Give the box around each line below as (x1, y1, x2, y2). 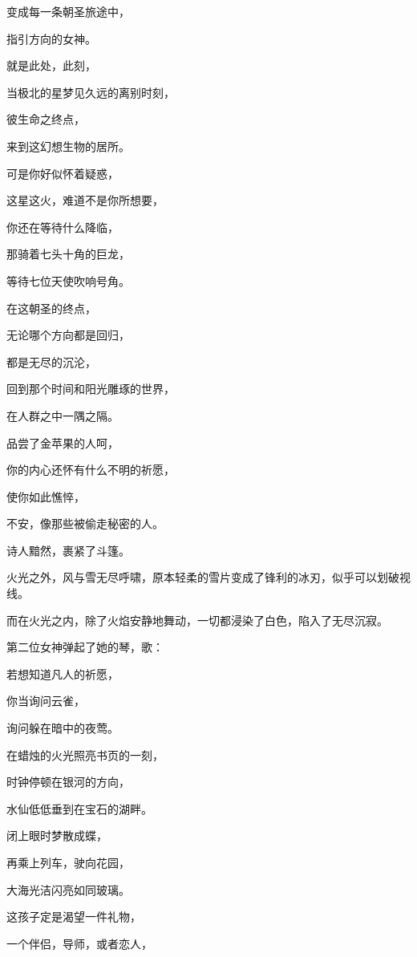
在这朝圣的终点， (6, 299, 96, 316)
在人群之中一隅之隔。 (6, 407, 119, 424)
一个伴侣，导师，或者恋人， (6, 935, 152, 951)
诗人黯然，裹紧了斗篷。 (6, 541, 130, 558)
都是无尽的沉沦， (6, 353, 96, 370)
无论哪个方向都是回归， (6, 326, 130, 343)
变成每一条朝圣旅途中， (6, 3, 130, 19)
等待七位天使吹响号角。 (6, 272, 130, 289)
